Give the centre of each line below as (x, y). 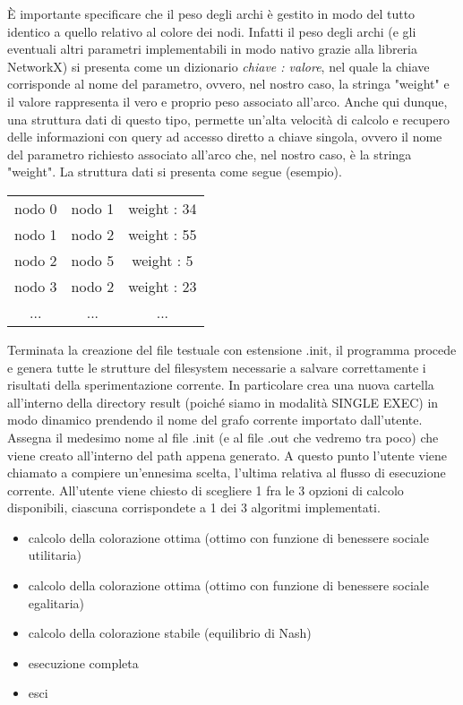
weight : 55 (163, 234)
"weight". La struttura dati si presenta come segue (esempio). (175, 172)
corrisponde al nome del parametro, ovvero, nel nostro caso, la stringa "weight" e (228, 84)
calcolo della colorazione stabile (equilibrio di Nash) (170, 633)
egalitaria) (56, 602)
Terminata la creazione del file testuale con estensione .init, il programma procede (232, 349)
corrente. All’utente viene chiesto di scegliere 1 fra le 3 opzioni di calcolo (206, 490)
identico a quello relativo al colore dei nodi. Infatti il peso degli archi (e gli (212, 31)
